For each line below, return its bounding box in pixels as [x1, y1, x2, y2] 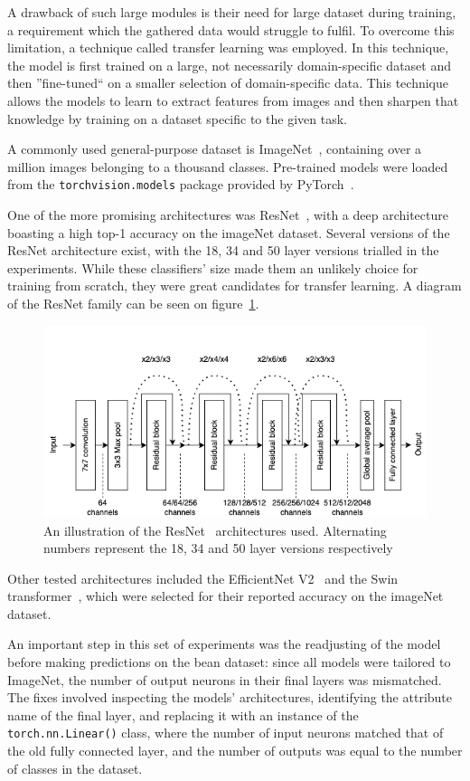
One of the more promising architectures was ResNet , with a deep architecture [7, 205, 448, 224]
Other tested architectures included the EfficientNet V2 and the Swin [7, 568, 399, 587]
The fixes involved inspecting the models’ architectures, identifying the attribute [7, 688, 452, 707]
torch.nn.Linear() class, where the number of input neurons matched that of [7, 723, 444, 742]
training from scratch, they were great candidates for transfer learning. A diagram [7, 276, 462, 295]
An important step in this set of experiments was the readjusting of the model [7, 634, 441, 653]
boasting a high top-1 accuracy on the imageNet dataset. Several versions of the [7, 223, 450, 242]
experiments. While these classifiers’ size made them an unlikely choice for [7, 258, 418, 277]
